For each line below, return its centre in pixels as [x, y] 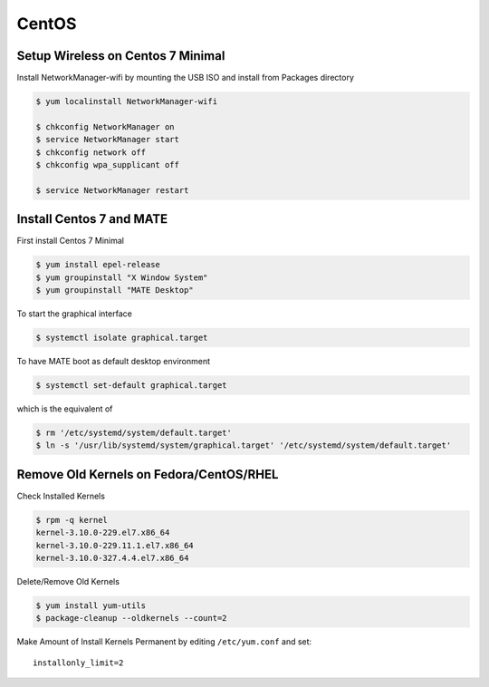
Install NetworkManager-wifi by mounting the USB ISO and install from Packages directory [186, 78]
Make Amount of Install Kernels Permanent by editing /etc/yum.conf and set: [164, 642]
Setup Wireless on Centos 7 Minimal [121, 56]
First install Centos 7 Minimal [71, 241]
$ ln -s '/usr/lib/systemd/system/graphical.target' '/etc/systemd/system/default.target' [244, 445]
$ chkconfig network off [91, 152]
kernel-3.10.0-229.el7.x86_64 [103, 533]
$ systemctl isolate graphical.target [122, 338]
